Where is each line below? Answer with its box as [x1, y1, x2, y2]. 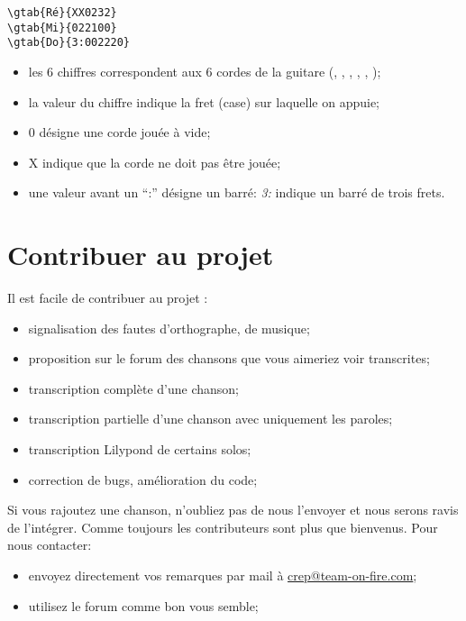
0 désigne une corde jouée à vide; [28, 123, 211, 142]
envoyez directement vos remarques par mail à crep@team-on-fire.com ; [28, 566, 417, 584]
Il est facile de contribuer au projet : [7, 288, 208, 307]
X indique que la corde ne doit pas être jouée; [28, 152, 281, 171]
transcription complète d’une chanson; [28, 379, 239, 397]
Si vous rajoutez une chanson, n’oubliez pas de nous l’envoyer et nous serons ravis [7, 500, 459, 519]
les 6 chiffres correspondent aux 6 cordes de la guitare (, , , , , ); [28, 61, 381, 80]
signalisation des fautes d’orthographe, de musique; [28, 318, 310, 337]
